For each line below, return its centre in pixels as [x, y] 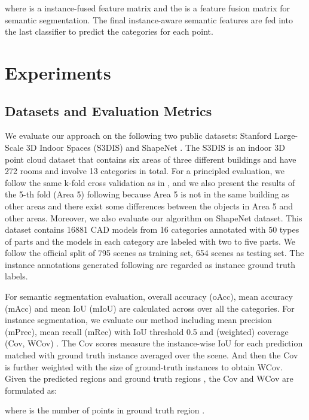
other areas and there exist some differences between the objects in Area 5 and [149, 206]
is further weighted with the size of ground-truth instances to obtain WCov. [144, 366]
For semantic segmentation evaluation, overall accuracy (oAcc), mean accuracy [149, 296]
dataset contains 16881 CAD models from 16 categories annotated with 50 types [152, 229]
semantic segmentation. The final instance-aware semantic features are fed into [149, 19]
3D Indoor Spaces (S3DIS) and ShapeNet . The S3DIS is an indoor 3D [155, 147]
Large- [286, 136]
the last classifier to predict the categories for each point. [109, 31]
